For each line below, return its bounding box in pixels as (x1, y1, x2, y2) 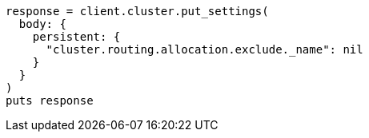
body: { (18, 18, 66, 30)
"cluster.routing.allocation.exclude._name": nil (46, 43, 363, 56)
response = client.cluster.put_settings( (6, 5, 269, 18)
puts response (6, 94, 94, 107)
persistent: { (32, 30, 121, 43)
